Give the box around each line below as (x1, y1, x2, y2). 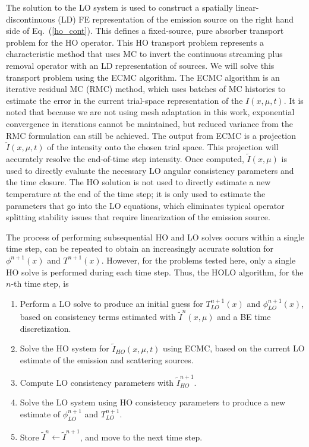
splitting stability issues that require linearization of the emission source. (6, 211, 270, 223)
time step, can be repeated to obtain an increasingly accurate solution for (6, 242, 273, 255)
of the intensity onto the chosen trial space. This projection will (47, 141, 279, 153)
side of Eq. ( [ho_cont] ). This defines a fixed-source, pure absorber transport (6, 24, 284, 37)
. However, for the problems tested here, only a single (101, 253, 296, 266)
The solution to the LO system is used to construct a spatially (6, 1, 233, 13)
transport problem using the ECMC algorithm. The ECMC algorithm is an (6, 71, 280, 83)
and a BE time (217, 310, 271, 323)
